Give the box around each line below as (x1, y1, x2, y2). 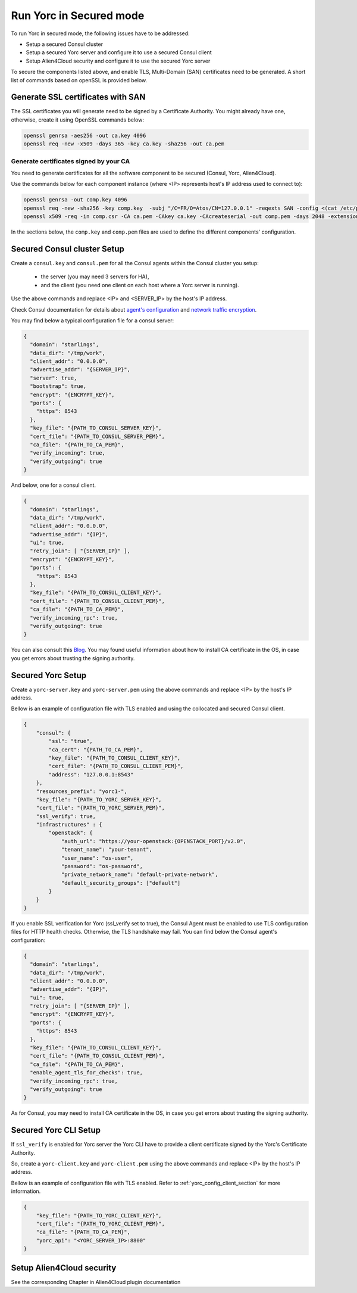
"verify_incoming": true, (30, 450, 105, 456)
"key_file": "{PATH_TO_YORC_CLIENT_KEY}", (36, 1212, 162, 1219)
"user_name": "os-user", (61, 854, 134, 861)
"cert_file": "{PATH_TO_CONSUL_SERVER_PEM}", (30, 433, 165, 440)
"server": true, (30, 374, 77, 381)
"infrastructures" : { (36, 821, 102, 828)
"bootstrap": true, (30, 383, 87, 390)
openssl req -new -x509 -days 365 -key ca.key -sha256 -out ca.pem (23, 141, 225, 147)
